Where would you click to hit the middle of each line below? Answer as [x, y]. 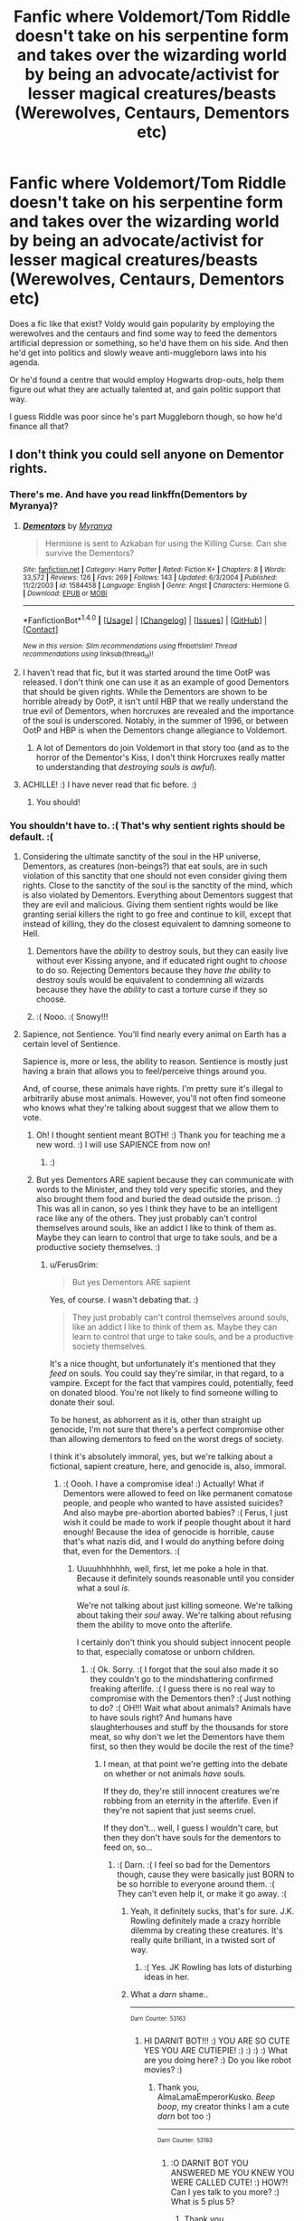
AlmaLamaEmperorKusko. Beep [216, 2097]
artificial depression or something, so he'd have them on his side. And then [149, 342]
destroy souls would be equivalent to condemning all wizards [150, 979]
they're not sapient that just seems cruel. [180, 1810]
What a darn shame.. [170, 1994]
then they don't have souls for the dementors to [192, 1837]
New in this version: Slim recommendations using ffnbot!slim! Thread [130, 646]
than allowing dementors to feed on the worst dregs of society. [167, 1438]
